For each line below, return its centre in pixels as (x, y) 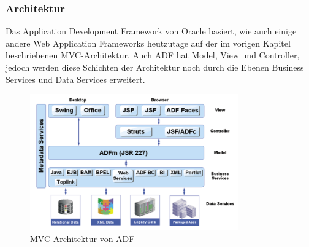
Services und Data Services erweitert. (75, 79)
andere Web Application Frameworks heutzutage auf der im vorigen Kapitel (148, 43)
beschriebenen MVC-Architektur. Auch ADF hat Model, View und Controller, (153, 55)
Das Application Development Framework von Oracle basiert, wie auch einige (151, 31)
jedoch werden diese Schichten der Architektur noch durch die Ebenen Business (155, 67)
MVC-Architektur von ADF (82, 238)
